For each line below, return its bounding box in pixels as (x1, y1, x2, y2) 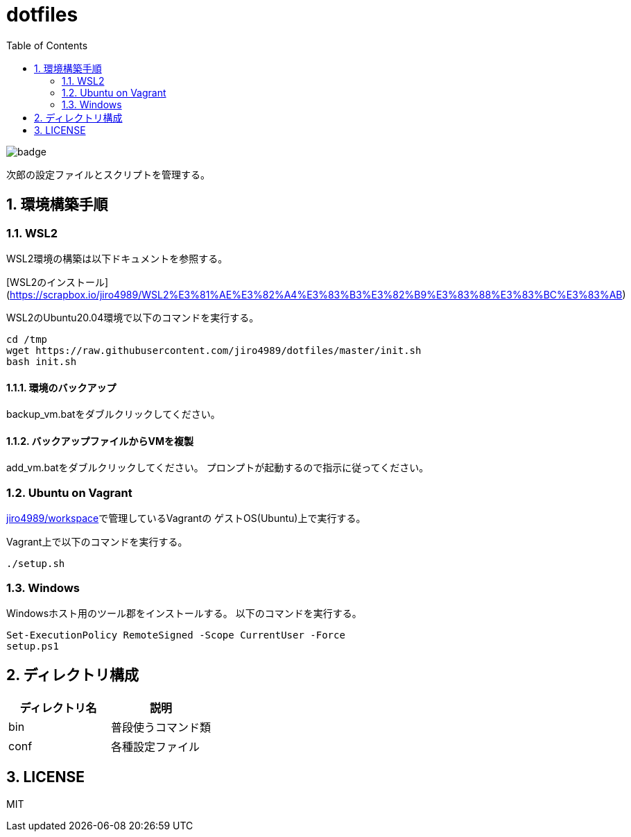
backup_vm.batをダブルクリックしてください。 (6, 408, 221, 421)
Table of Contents (6, 39, 88, 51)
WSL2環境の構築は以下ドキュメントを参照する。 (6, 252, 228, 264)
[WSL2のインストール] (6, 276, 109, 288)
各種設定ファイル (111, 739, 200, 754)
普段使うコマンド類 (111, 720, 211, 734)
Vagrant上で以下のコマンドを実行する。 (6, 536, 188, 548)
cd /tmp (6, 333, 48, 345)
